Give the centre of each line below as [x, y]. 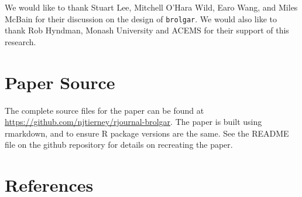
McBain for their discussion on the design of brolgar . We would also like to [141, 18]
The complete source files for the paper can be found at [104, 110]
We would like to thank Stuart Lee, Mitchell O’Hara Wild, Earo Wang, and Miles [151, 7]
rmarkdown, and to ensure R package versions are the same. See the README [147, 133]
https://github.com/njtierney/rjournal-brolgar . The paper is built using [133, 122]
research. [20, 41]
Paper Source [60, 82]
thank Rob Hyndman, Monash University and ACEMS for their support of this [147, 30]
